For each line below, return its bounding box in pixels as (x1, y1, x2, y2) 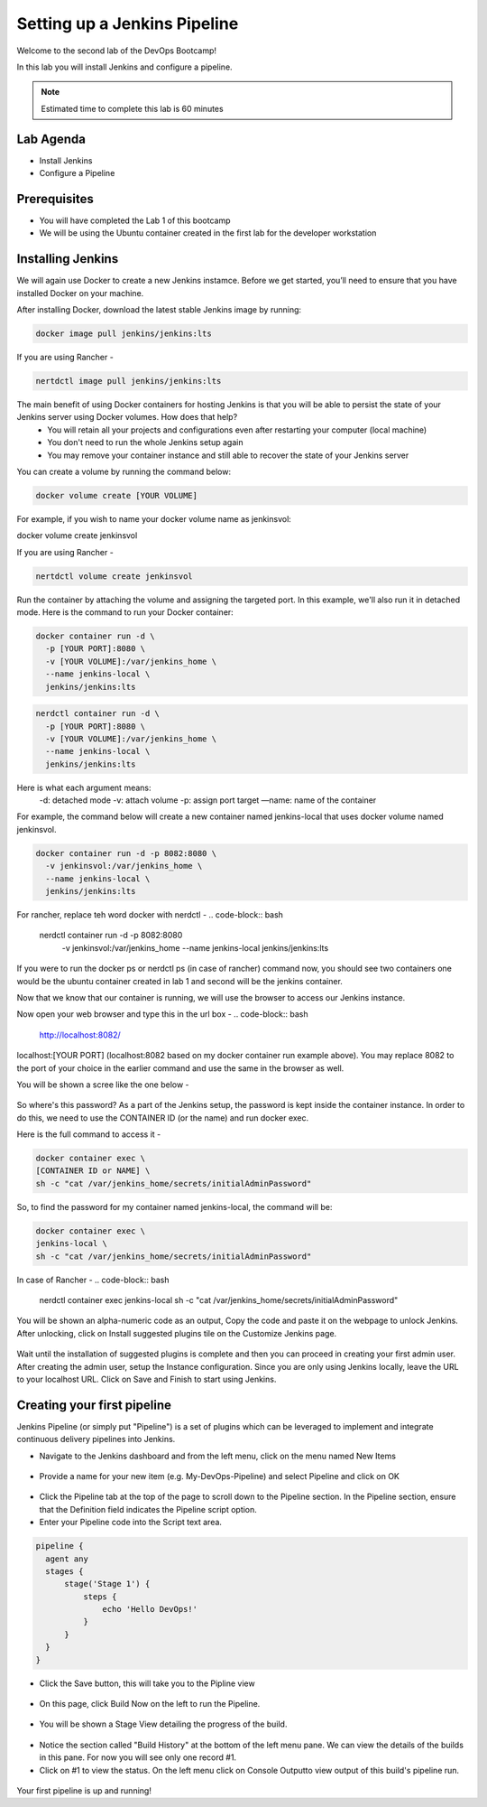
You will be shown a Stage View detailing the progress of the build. (39, 1719, 288, 1729)
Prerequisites (16, 191, 94, 207)
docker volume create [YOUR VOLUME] (35, 490, 198, 500)
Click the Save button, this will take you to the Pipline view (39, 1678, 256, 1689)
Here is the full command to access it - (16, 1129, 161, 1140)
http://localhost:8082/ (39, 1029, 121, 1040)
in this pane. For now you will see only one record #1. (39, 1752, 237, 1763)
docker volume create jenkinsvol (16, 530, 138, 541)
